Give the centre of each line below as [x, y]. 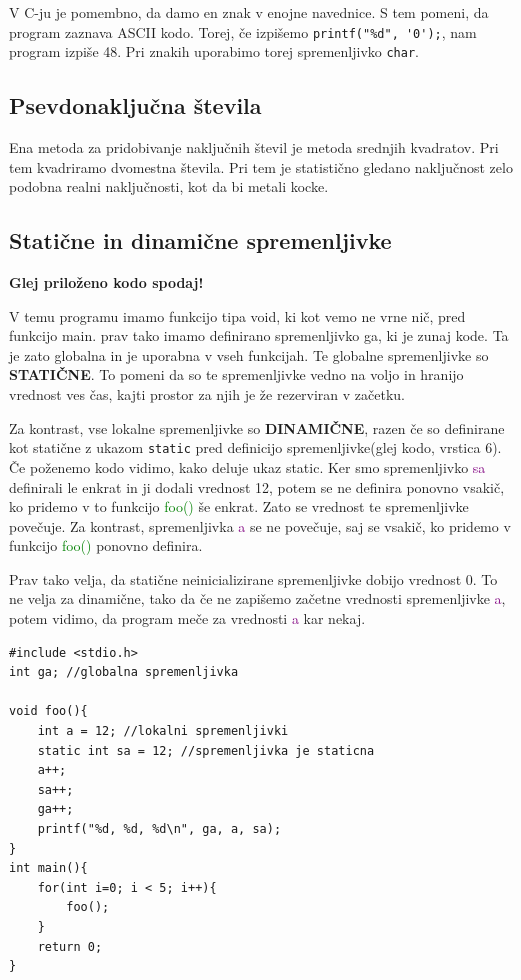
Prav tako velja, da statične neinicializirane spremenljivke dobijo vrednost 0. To [253, 578]
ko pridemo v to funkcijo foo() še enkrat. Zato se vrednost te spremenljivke [239, 506]
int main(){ [48, 868]
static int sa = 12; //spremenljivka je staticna [206, 750]
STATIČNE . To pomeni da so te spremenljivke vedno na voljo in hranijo [236, 374]
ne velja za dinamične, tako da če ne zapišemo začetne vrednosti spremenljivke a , [257, 598]
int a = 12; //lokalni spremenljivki [163, 731]
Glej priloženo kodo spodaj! [106, 282]
